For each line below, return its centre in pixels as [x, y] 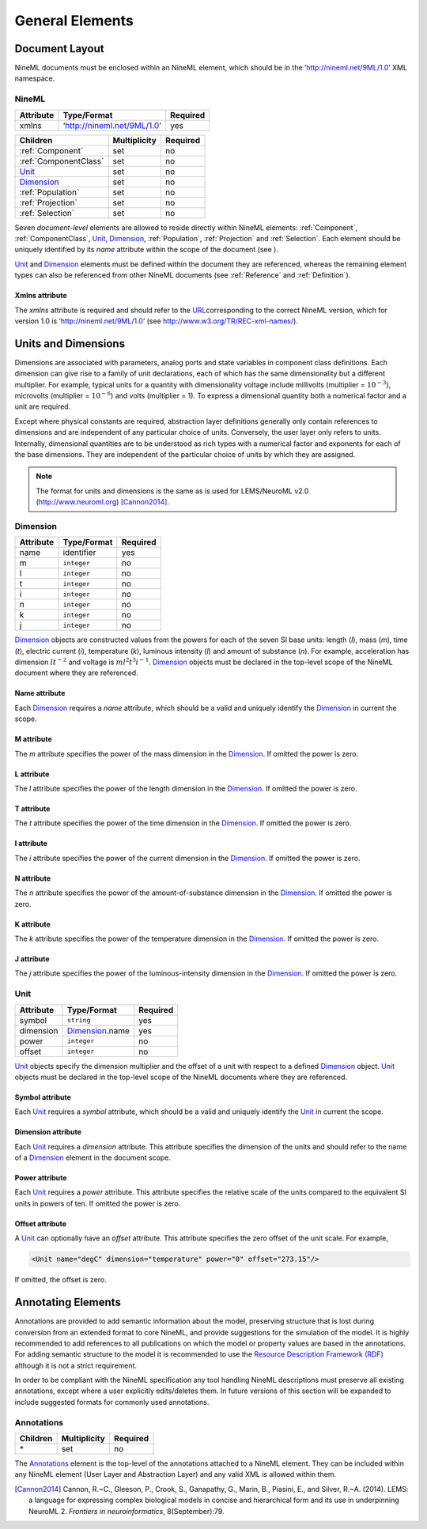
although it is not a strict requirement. [76, 1365]
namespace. [35, 78]
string [79, 1020]
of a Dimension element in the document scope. [93, 1157]
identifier [79, 553]
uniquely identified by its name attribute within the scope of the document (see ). [147, 250]
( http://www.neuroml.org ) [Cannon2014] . [103, 502]
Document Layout [59, 49]
